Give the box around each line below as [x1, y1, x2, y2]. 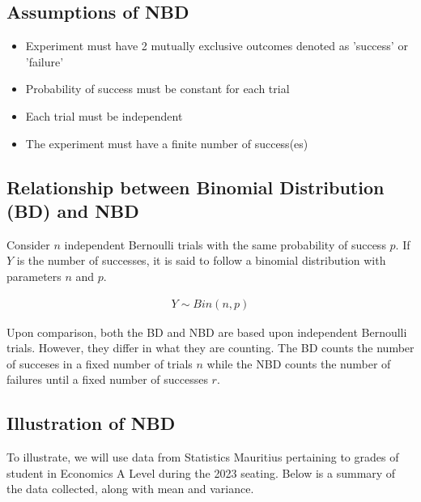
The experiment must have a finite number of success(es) [25, 134, 308, 151]
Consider [6, 236, 50, 253]
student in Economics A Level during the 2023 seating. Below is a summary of [6, 464, 396, 481]
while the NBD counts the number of [206, 355, 391, 372]
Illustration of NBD [6, 411, 176, 436]
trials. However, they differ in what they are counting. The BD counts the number [6, 339, 415, 356]
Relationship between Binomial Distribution [6, 174, 385, 199]
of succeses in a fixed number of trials [6, 355, 193, 372]
